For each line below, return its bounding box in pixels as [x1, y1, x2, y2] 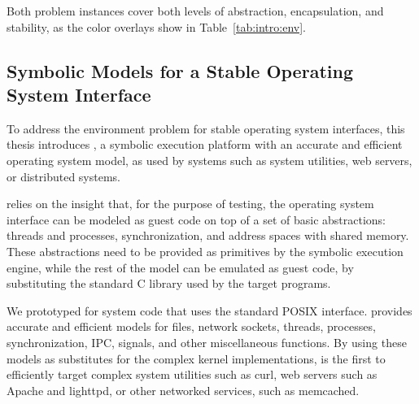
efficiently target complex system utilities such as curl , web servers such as [7, 366, 378, 383]
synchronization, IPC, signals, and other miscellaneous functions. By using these [7, 333, 407, 350]
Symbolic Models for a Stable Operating [7, 58, 353, 83]
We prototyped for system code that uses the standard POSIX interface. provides [7, 302, 412, 319]
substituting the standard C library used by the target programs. [7, 275, 331, 292]
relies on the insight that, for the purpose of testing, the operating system [7, 195, 374, 212]
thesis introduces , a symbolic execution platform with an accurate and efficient [7, 136, 403, 153]
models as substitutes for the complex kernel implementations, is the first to [7, 350, 386, 367]
